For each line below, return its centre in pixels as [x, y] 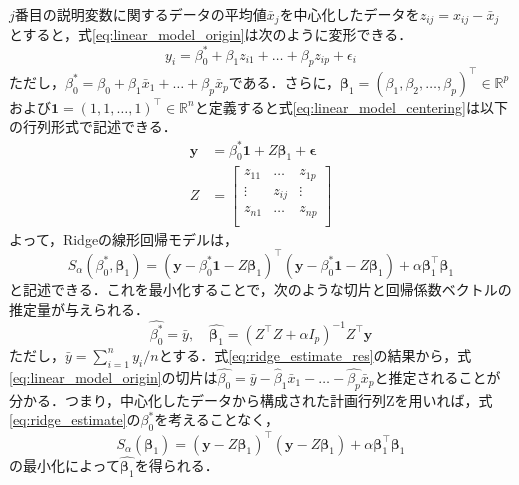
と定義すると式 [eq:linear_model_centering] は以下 [351, 106]
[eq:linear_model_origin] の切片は [113, 376]
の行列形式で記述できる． [93, 126]
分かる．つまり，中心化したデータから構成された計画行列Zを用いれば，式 [251, 399]
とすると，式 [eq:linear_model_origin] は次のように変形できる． [211, 34]
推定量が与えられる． [79, 308]
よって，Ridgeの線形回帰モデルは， [124, 238]
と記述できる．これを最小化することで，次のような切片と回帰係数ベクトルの [260, 288]
